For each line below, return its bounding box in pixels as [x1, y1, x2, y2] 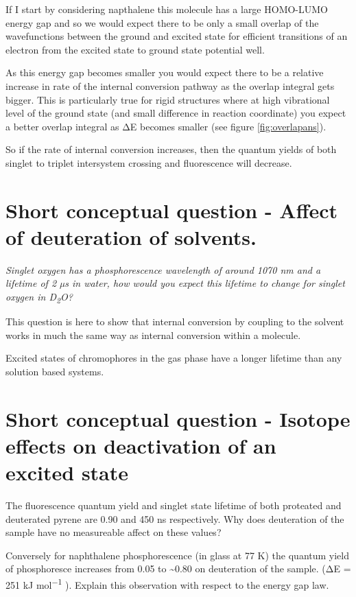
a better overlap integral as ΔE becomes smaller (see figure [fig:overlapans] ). [5, 119, 327, 133]
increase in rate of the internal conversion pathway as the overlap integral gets [5, 78, 335, 93]
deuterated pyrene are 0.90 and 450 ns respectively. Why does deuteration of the [5, 511, 344, 526]
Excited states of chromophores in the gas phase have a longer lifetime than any [5, 351, 342, 365]
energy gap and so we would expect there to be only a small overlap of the [5, 15, 319, 30]
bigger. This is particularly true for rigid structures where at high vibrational [5, 92, 330, 106]
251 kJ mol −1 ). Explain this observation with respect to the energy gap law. [5, 576, 329, 592]
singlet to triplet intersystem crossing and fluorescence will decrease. [5, 155, 292, 169]
